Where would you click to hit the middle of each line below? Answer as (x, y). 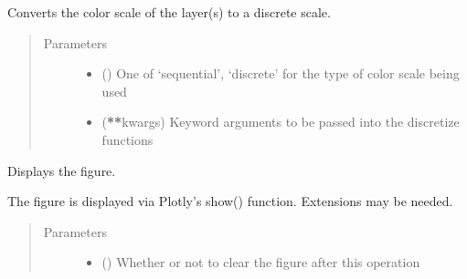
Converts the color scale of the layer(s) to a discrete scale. (169, 12)
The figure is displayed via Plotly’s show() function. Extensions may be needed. (230, 201)
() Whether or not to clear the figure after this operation (261, 262)
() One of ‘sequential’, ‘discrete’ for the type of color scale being (281, 73)
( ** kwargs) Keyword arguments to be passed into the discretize (281, 122)
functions (127, 139)
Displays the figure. (62, 170)
